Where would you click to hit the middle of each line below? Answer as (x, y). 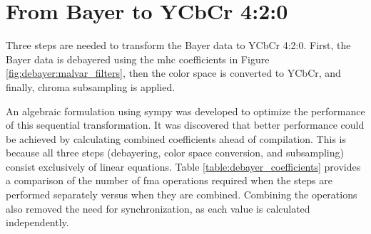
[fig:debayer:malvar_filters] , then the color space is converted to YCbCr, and (173, 73)
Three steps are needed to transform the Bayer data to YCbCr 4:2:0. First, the (178, 45)
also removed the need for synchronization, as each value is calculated (158, 208)
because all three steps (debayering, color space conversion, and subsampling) (175, 153)
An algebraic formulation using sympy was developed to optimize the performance (185, 111)
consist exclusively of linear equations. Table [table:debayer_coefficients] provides (183, 166)
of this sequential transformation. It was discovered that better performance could (185, 125)
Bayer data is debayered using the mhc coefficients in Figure (138, 59)
